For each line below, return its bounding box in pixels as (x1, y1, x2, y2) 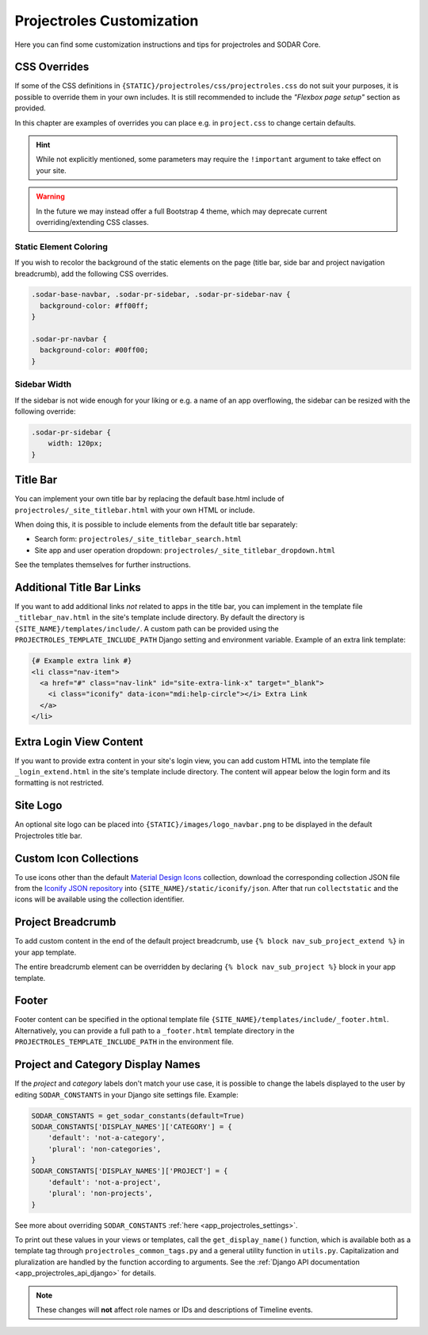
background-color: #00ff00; (40, 345, 149, 355)
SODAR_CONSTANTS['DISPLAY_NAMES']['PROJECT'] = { (31, 1167, 228, 1175)
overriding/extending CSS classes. (36, 217, 150, 226)
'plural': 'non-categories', (48, 1144, 162, 1153)
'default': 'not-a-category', (48, 1133, 166, 1143)
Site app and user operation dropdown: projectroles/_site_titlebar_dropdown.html (34, 545, 336, 555)
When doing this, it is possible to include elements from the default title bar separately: (14, 520, 298, 529)
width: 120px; (48, 439, 103, 448)
